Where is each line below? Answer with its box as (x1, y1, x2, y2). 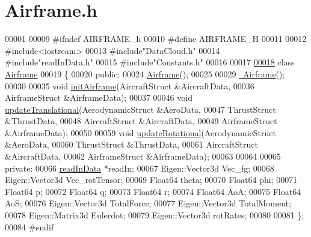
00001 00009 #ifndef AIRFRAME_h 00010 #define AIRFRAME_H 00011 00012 (5, 32, 307, 45)
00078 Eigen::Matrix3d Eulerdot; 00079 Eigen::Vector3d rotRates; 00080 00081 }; (5, 209, 304, 221)
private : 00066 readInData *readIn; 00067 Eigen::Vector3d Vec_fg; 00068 (5, 161, 274, 174)
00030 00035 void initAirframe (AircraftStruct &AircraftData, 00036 (5, 79, 254, 92)
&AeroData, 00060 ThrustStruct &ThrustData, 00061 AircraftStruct (5, 138, 258, 151)
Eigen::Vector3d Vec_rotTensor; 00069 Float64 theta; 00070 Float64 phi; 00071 (5, 173, 298, 186)
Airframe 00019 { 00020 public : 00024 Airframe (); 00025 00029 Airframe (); (5, 67, 285, 80)
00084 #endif (5, 220, 54, 233)
